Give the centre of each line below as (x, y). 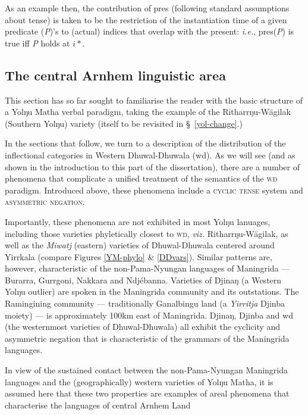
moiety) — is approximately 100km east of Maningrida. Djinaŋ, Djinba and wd (149, 315)
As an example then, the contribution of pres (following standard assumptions (147, 8)
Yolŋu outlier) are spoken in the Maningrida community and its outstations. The (152, 291)
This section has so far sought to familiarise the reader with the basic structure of (154, 100)
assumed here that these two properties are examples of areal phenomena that (147, 393)
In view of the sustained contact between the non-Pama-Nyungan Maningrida (147, 370)
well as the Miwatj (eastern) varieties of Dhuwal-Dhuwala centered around (140, 245)
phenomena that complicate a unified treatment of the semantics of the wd (141, 178)
